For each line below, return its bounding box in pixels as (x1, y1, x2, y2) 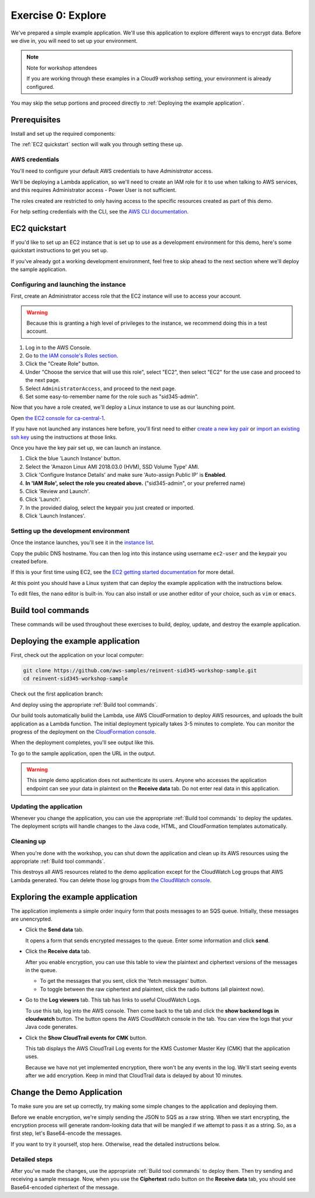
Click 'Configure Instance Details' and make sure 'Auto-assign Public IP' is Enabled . (25, 471, 227, 478)
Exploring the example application (10, 892, 138, 902)
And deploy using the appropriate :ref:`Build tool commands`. (10, 701, 157, 708)
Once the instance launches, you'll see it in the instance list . (10, 539, 155, 546)
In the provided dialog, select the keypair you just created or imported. (25, 504, 195, 511)
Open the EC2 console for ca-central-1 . (10, 414, 106, 421)
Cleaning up (10, 837, 46, 845)
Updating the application (10, 802, 83, 810)
